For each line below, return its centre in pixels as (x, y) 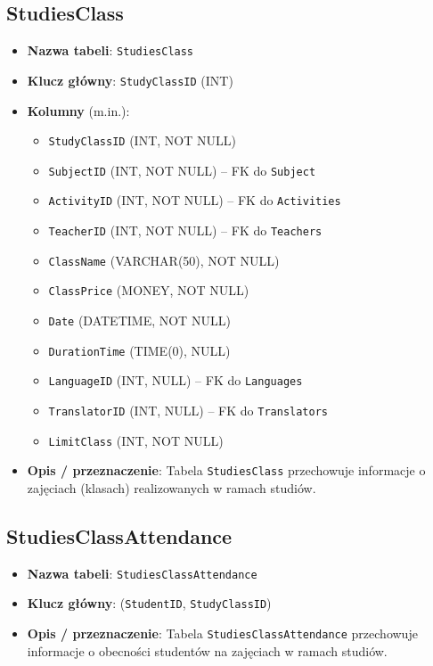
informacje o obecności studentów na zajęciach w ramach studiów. (207, 650)
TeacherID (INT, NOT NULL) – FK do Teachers (185, 230)
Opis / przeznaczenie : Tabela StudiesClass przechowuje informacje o (226, 470)
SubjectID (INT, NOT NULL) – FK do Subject (182, 170)
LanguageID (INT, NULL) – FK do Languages (176, 380)
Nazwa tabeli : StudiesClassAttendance (142, 573)
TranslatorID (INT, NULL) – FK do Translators (188, 411)
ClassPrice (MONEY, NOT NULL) (149, 290)
